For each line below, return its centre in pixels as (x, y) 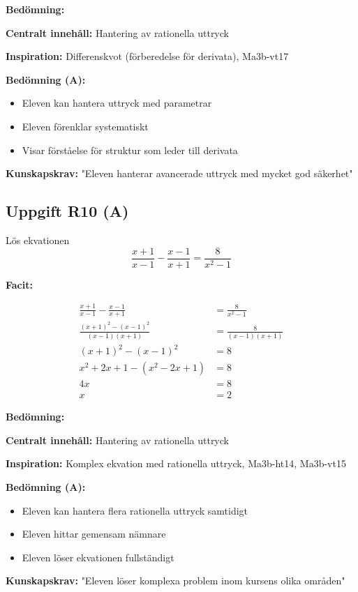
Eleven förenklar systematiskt (85, 126)
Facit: (19, 284)
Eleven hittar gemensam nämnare (94, 534)
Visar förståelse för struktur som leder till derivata (130, 150)
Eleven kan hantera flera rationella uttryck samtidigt (135, 510)
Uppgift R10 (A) (67, 211)
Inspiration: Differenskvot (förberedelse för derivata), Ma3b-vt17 (147, 56)
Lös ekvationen (38, 240)
